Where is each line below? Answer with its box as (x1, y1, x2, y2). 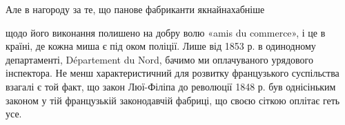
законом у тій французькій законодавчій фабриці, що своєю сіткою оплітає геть (6, 93, 340, 107)
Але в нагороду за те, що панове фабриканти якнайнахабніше (6, 2, 265, 16)
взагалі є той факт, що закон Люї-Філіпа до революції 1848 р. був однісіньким (6, 79, 336, 93)
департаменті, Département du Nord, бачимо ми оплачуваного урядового (6, 52, 313, 66)
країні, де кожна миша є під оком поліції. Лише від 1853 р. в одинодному (6, 39, 316, 53)
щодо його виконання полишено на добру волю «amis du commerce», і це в (6, 25, 326, 39)
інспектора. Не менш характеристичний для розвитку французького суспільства (6, 66, 339, 80)
